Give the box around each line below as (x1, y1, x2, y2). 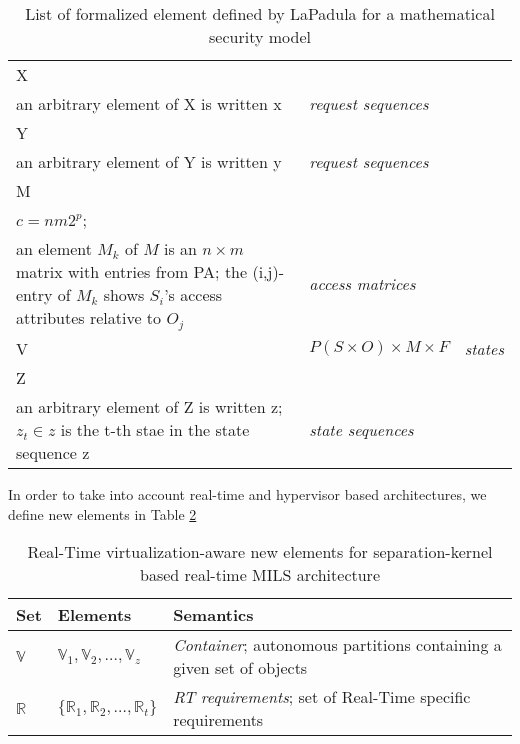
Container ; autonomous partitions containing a (173, 633, 502, 657)
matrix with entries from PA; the (16, 260, 248, 283)
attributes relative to (16, 306, 162, 329)
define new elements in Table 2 (8, 503, 197, 524)
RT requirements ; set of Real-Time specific (173, 685, 471, 709)
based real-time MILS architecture (140, 563, 380, 587)
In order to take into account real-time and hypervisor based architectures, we (8, 483, 487, 504)
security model (209, 25, 311, 48)
